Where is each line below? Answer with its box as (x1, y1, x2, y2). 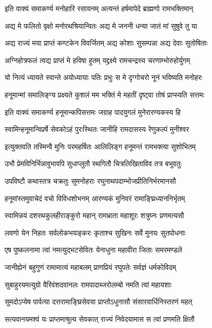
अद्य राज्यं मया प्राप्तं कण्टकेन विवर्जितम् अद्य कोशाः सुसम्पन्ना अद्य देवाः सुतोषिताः (5, 37, 208, 48)
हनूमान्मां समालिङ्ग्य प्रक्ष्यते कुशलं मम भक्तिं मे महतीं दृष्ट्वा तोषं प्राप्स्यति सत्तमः (5, 89, 204, 100)
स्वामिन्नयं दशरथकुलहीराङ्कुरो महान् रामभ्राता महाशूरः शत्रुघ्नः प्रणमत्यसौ (5, 210, 184, 221)
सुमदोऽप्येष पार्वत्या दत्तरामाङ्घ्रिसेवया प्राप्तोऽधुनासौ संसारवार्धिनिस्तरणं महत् (5, 296, 192, 307)
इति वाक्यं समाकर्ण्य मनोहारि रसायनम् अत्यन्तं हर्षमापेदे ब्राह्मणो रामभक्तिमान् (5, 3, 194, 13)
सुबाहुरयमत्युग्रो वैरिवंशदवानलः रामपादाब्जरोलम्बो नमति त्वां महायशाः (5, 279, 172, 290)
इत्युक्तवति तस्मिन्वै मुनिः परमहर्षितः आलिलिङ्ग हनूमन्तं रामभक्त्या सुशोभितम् (5, 141, 196, 151)
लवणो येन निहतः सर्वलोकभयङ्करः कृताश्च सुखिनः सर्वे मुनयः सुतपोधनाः (5, 227, 186, 238)
